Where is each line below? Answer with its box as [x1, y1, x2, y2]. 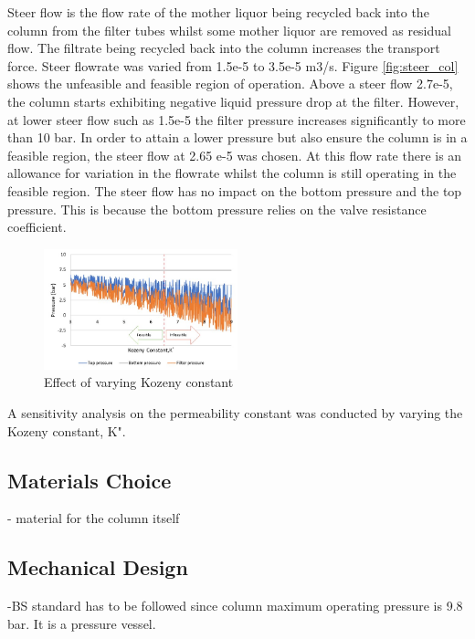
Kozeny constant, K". [7, 421, 126, 440]
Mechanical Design [7, 553, 188, 581]
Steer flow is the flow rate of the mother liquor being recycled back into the [7, 3, 429, 21]
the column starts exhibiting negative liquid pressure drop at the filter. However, [7, 91, 459, 110]
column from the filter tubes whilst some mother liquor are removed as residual [7, 20, 451, 39]
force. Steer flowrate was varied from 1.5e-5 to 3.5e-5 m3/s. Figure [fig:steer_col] [7, 56, 459, 75]
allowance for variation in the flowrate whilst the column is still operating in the [7, 163, 457, 183]
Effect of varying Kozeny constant [44, 372, 234, 392]
